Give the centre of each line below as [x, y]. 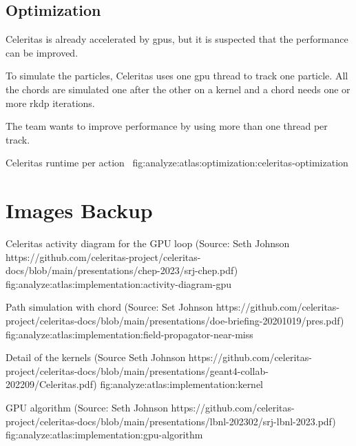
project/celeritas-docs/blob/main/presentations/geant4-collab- [137, 370]
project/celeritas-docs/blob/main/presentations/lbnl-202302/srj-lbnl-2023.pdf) [171, 421]
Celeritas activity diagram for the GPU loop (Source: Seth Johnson [148, 243]
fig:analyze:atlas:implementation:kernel [182, 384]
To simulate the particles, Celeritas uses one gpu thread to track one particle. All [177, 76]
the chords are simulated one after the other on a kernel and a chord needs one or [178, 89]
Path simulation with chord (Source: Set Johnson [109, 307]
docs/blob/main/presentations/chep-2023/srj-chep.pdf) [122, 270]
